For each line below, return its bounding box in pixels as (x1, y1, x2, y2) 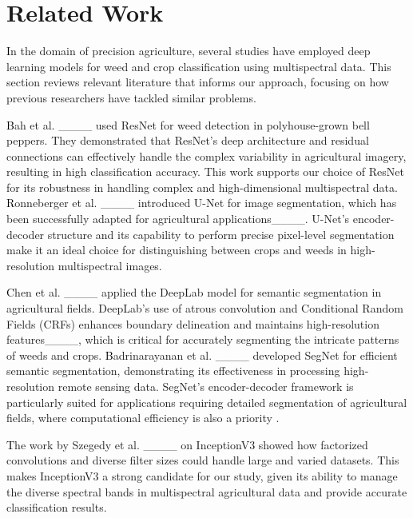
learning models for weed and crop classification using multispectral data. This (6, 58, 391, 74)
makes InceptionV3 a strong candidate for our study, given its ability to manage (6, 467, 398, 484)
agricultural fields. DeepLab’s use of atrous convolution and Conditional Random (6, 300, 403, 317)
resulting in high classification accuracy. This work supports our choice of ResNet (6, 163, 404, 180)
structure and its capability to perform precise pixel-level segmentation (47, 225, 395, 242)
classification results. (6, 499, 107, 516)
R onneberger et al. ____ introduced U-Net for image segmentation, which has (6, 194, 397, 211)
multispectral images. (58, 257, 162, 273)
